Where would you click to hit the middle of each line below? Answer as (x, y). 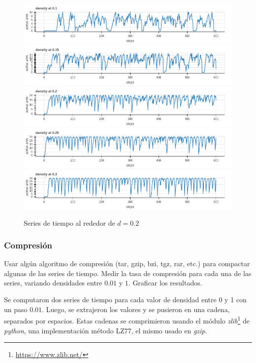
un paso (16, 309)
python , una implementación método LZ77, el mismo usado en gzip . (106, 330)
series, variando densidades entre (53, 283)
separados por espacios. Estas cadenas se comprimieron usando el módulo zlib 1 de (127, 320)
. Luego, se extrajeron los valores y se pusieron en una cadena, (136, 309)
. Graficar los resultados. (165, 283)
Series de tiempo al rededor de (69, 223)
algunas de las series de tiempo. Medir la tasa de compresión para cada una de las (128, 273)
